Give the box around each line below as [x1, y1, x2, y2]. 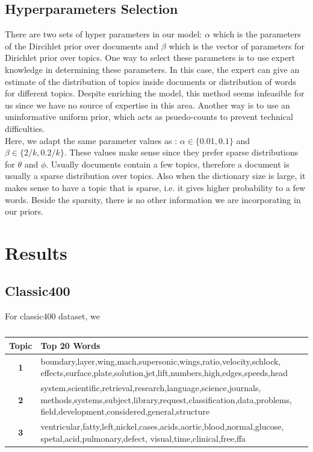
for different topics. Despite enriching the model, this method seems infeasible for [5, 87, 305, 99]
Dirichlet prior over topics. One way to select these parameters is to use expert [5, 51, 296, 64]
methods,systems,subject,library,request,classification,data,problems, [40, 393, 292, 406]
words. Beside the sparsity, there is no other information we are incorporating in [5, 193, 301, 206]
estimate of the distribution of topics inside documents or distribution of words [5, 75, 296, 87]
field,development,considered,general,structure [40, 405, 210, 418]
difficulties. [5, 122, 45, 134]
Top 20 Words [40, 339, 101, 351]
